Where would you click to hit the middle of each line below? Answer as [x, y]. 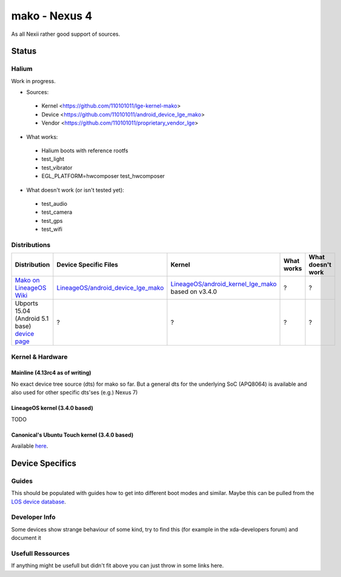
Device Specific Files [87, 265]
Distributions [31, 245]
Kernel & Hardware [39, 357]
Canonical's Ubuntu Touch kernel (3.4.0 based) [72, 435]
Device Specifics [44, 463]
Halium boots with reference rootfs [85, 151]
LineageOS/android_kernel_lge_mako [223, 284]
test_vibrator [57, 168]
